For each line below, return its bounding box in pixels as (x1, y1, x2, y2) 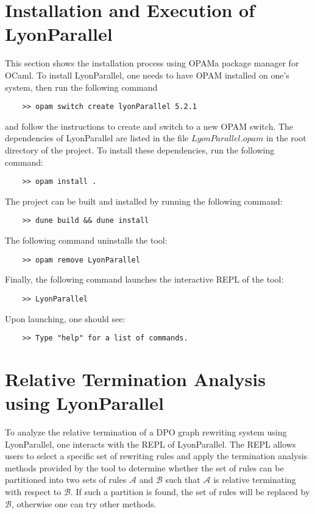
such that (165, 473, 200, 486)
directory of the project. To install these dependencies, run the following (5, 143, 275, 156)
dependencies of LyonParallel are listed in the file (5, 132, 189, 144)
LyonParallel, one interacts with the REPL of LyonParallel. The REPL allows (5, 437, 296, 450)
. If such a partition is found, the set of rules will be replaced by (70, 485, 310, 498)
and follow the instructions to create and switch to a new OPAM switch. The (5, 119, 294, 132)
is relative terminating (213, 473, 296, 486)
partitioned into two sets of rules (5, 473, 127, 486)
